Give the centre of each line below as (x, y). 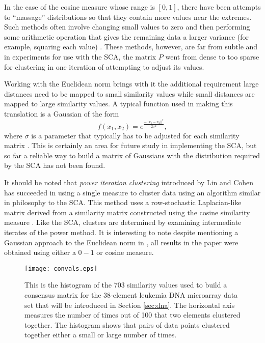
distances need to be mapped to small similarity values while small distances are (129, 93)
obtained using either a (40, 252)
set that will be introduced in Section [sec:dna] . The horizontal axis (130, 305)
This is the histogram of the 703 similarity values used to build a (126, 285)
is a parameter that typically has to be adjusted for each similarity (135, 135)
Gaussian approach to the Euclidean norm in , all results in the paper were (121, 242)
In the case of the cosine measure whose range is (79, 7)
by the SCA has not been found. (55, 165)
